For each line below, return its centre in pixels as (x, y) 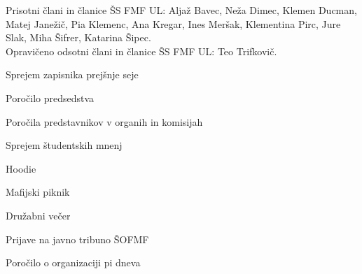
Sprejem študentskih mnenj (64, 145)
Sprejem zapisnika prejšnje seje (72, 74)
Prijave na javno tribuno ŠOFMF (77, 239)
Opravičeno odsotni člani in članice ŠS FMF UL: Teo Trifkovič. (141, 51)
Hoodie (21, 168)
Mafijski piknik (38, 192)
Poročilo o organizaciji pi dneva (73, 262)
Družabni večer (38, 215)
